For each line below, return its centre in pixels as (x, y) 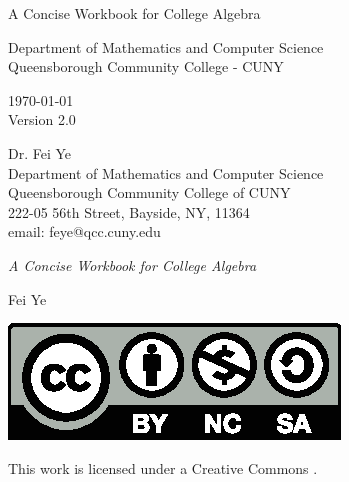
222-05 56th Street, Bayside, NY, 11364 (129, 211)
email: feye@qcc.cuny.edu (84, 231)
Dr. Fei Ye (40, 152)
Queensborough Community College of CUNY (149, 192)
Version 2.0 (42, 119)
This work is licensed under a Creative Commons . (163, 467)
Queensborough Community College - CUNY (146, 66)
